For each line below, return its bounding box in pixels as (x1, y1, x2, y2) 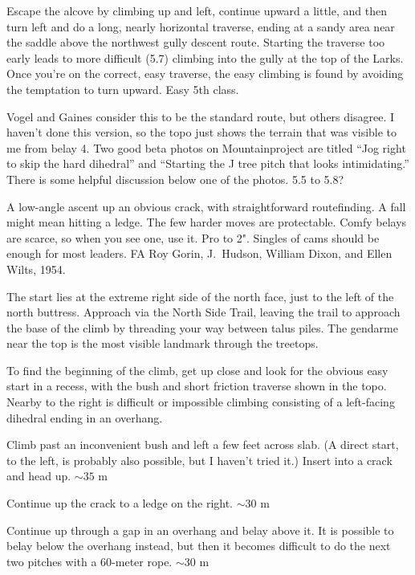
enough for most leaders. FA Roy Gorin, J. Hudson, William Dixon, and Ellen (6, 245, 393, 262)
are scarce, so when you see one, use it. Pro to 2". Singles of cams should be (6, 229, 380, 246)
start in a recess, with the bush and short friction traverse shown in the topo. (6, 377, 387, 394)
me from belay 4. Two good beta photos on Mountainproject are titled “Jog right (6, 139, 406, 156)
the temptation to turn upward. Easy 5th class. (6, 80, 239, 97)
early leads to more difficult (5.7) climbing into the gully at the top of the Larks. (6, 49, 404, 66)
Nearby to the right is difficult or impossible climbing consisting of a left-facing (6, 394, 395, 410)
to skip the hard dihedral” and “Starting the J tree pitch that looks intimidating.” (6, 155, 409, 172)
